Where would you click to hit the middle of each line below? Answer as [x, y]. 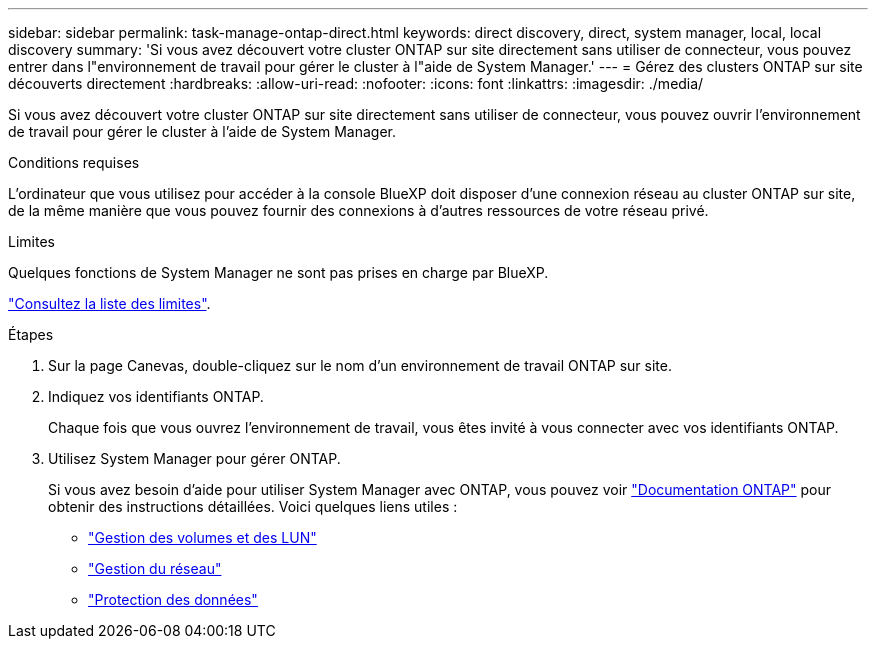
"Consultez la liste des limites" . [109, 303]
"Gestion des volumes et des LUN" [202, 537]
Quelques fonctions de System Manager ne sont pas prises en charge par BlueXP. [278, 272]
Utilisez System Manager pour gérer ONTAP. [194, 458]
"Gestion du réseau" [155, 568]
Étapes [31, 334]
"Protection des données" [173, 599]
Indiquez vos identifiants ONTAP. [156, 396]
